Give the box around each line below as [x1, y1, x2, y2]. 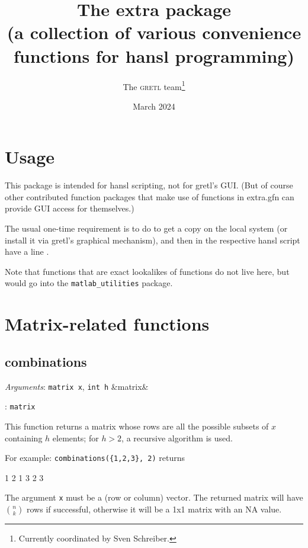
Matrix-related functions [5, 312, 210, 336]
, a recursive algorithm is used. [121, 431, 233, 444]
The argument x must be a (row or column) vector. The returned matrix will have [5, 491, 303, 504]
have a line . [5, 245, 49, 258]
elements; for [52, 431, 99, 444]
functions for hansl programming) [14, 43, 294, 68]
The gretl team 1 [123, 78, 185, 92]
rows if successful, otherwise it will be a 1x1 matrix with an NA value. [27, 503, 282, 515]
